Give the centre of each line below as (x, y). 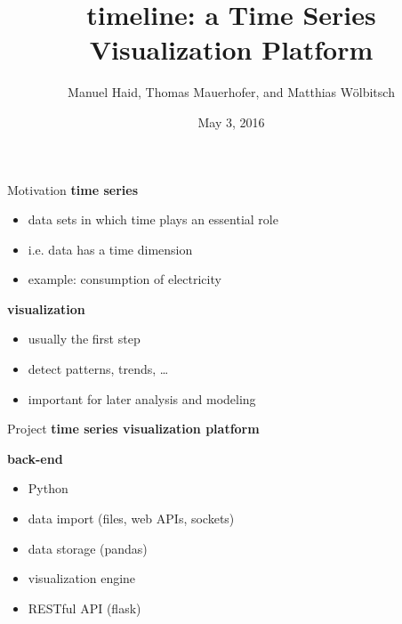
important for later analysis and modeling (142, 398)
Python (48, 488)
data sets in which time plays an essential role (153, 219)
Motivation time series (73, 189)
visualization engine (82, 578)
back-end (35, 458)
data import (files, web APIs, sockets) (131, 519)
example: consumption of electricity (125, 279)
